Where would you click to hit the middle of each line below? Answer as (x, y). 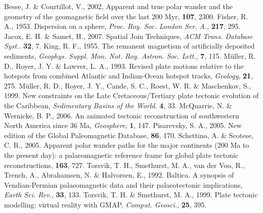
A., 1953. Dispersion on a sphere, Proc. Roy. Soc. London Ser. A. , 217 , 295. (122, 26)
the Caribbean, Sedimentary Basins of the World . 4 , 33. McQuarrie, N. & (118, 105)
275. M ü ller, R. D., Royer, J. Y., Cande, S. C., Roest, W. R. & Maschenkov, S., (128, 85)
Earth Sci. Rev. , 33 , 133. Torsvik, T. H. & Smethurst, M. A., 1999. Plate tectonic (131, 195)
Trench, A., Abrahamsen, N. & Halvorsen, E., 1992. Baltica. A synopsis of (119, 175)
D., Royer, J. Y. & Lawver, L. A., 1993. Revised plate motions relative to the (124, 66)
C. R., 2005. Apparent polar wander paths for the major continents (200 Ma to (127, 145)
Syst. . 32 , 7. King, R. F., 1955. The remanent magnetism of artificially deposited (129, 46)
